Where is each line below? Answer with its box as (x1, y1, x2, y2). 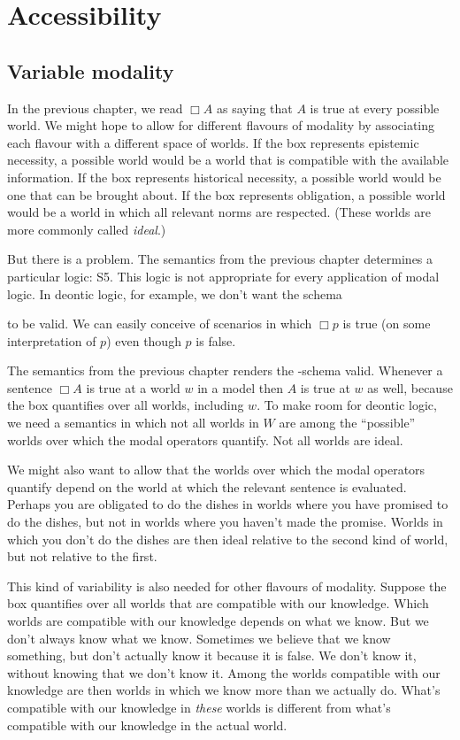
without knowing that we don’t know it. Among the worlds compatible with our (7, 663, 441, 682)
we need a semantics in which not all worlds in (7, 413, 259, 432)
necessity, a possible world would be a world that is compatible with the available (7, 150, 448, 169)
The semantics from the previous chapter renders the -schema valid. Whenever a (7, 361, 443, 380)
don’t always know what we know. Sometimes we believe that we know (7, 628, 391, 647)
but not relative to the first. (7, 547, 157, 566)
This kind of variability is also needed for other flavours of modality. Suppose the (7, 576, 447, 595)
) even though (106, 331, 181, 350)
